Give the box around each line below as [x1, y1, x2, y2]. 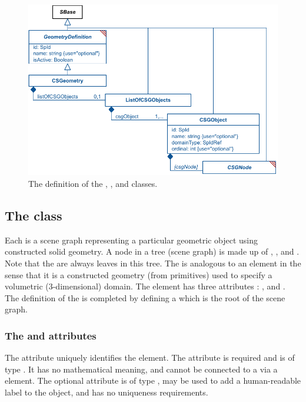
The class [5, 206, 62, 224]
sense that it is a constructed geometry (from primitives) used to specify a [5, 268, 272, 281]
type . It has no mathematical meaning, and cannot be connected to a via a [5, 363, 278, 375]
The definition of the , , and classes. [28, 177, 158, 189]
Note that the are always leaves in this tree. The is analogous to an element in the [5, 256, 301, 269]
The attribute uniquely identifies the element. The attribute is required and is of [5, 351, 295, 364]
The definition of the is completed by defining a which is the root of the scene [5, 291, 285, 304]
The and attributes [5, 328, 97, 342]
